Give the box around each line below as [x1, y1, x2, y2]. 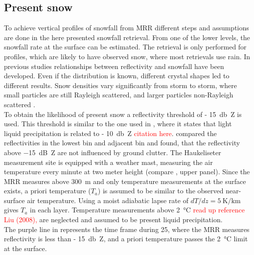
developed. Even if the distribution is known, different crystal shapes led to [4, 70, 230, 81]
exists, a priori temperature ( [4, 185, 91, 196]
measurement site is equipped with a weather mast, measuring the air [4, 157, 213, 167]
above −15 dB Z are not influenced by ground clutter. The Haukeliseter [4, 147, 221, 157]
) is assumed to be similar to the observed [97, 185, 224, 196]
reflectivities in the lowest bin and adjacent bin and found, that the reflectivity [4, 138, 240, 148]
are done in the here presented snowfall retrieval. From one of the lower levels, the [4, 32, 250, 42]
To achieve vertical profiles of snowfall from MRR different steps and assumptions [4, 23, 249, 33]
